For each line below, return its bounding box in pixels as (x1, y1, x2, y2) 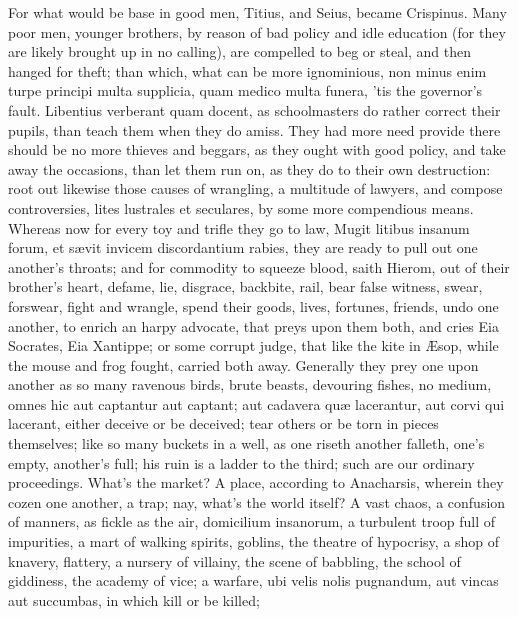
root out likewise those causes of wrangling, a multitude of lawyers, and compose (8, 178, 503, 199)
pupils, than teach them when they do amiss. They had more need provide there (8, 119, 501, 140)
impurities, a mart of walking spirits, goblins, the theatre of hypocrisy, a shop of (8, 531, 500, 552)
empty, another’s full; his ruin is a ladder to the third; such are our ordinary (8, 452, 475, 473)
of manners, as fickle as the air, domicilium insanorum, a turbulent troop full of (8, 511, 496, 532)
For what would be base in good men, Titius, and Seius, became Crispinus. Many (8, 2, 507, 22)
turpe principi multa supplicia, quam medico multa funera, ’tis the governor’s (8, 80, 483, 101)
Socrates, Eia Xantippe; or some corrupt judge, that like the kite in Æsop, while (8, 335, 499, 356)
